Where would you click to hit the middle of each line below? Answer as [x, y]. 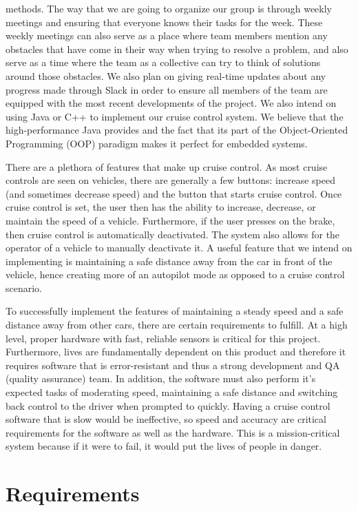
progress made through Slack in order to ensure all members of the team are [167, 89]
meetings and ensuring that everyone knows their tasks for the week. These [164, 22]
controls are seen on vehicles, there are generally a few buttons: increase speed [170, 180]
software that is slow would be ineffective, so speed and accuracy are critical [166, 419]
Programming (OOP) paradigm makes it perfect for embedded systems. [157, 143]
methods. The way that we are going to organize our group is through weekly [169, 8]
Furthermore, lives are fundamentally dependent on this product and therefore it [176, 352]
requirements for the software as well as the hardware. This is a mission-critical [173, 432]
